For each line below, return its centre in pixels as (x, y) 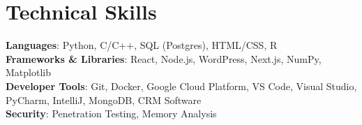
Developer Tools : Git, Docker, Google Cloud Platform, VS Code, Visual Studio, (181, 86)
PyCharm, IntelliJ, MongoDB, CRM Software (104, 100)
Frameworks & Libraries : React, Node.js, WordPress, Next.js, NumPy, (164, 58)
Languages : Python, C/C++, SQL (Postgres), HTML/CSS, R (142, 45)
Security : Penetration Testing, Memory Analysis (111, 113)
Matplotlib (28, 72)
